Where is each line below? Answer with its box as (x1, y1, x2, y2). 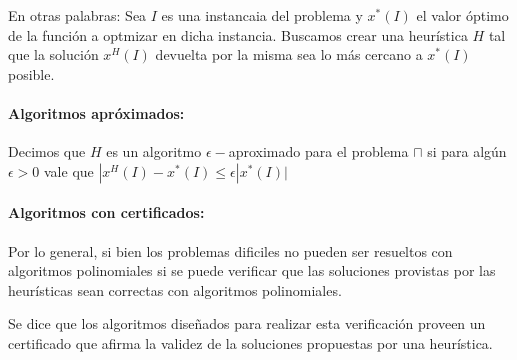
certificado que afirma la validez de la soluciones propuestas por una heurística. (8, 332, 493, 353)
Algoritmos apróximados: (8, 102, 185, 123)
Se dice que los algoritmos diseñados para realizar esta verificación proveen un (8, 313, 486, 334)
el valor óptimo (416, 5, 509, 25)
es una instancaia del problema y (161, 5, 363, 25)
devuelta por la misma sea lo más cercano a (155, 44, 423, 65)
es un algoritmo (106, 141, 202, 162)
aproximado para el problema (228, 141, 409, 162)
